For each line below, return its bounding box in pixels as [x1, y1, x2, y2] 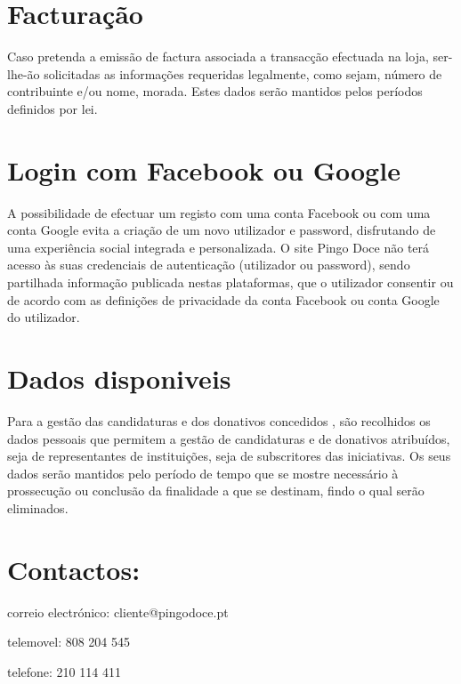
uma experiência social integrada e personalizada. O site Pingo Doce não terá [7, 237, 430, 256]
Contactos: [7, 551, 141, 587]
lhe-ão [7, 64, 40, 83]
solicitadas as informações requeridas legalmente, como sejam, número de [44, 64, 442, 83]
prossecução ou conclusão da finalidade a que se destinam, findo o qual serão [7, 481, 425, 500]
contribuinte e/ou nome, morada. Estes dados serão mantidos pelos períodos [7, 82, 423, 101]
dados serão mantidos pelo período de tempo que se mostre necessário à [7, 463, 399, 482]
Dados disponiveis [7, 359, 231, 396]
